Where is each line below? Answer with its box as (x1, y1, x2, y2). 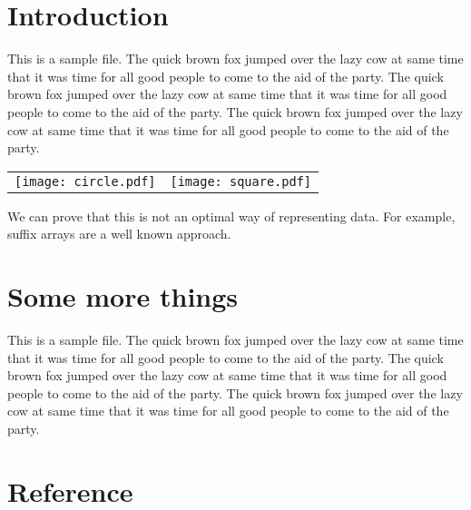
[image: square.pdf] (170, 173, 311, 189)
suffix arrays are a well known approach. (7, 224, 231, 243)
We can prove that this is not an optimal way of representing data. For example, (7, 206, 456, 225)
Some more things (7, 278, 239, 315)
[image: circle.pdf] (15, 173, 156, 189)
